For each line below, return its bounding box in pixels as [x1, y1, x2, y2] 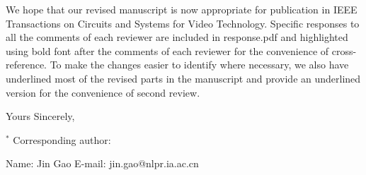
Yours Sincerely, [6, 109, 75, 123]
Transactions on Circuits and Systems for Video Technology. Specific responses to [6, 16, 360, 30]
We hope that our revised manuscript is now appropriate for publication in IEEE [6, 2, 358, 16]
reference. [6, 57, 47, 72]
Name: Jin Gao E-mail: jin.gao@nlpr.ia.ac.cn [6, 156, 199, 171]
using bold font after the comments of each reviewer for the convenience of [6, 43, 329, 58]
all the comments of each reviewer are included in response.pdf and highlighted [6, 30, 348, 44]
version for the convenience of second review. [6, 85, 200, 99]
